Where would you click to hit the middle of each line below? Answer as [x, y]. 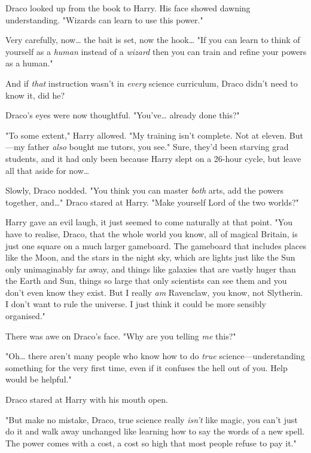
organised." [25, 316]
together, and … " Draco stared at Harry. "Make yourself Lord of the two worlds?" [152, 202]
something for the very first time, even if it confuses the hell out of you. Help [147, 367]
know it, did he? [35, 95]
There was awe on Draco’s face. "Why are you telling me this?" [121, 336]
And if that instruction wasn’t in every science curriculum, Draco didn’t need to [152, 83]
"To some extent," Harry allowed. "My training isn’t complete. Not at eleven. [146, 135]
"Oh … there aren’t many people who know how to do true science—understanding [155, 356]
